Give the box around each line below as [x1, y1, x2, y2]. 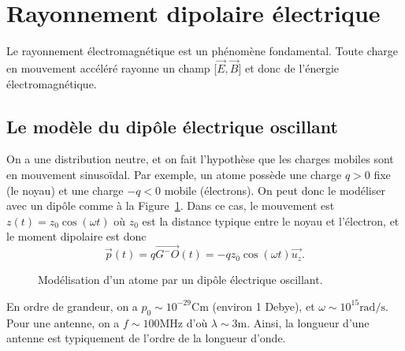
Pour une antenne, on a [6, 314, 120, 330]
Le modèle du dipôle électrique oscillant [6, 114, 338, 138]
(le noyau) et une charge [6, 181, 124, 198]
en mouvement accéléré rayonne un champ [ [6, 59, 217, 76]
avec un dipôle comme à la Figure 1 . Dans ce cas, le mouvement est [6, 197, 335, 214]
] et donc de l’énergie [238, 59, 340, 76]
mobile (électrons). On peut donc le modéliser [164, 181, 385, 198]
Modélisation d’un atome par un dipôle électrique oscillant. [38, 271, 323, 288]
